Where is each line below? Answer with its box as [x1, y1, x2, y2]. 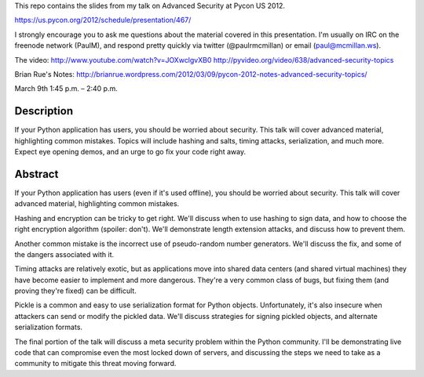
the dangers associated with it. [14, 249, 115, 259]
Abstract [14, 167, 59, 180]
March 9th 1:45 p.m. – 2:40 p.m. [14, 84, 118, 93]
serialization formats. [14, 322, 82, 332]
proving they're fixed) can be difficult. [14, 286, 137, 295]
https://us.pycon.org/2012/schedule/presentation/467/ [14, 16, 192, 25]
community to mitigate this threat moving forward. [14, 359, 177, 368]
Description [14, 104, 74, 118]
